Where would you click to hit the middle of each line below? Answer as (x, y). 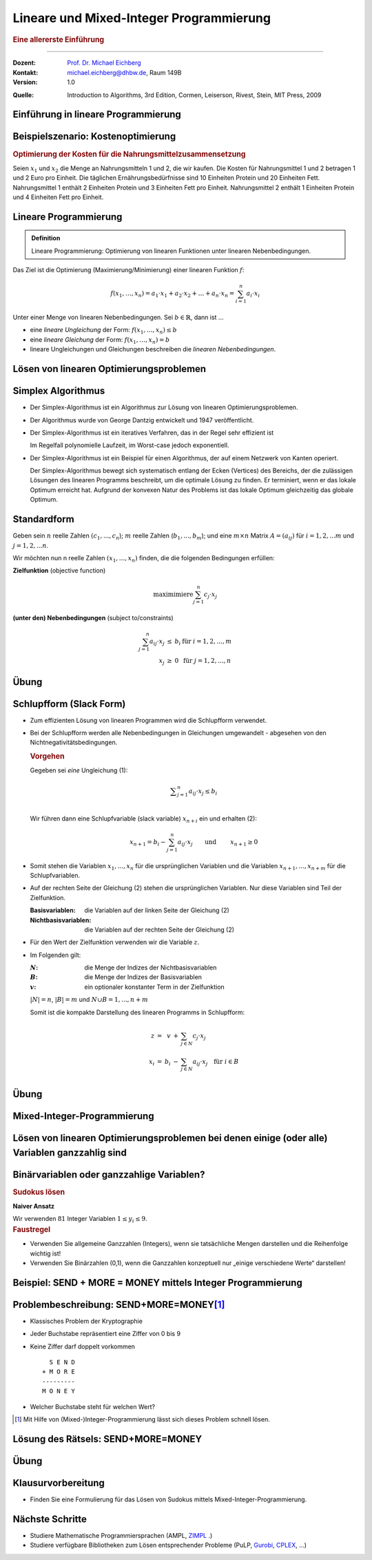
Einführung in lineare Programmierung (97, 115)
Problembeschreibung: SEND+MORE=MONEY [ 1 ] (119, 1305)
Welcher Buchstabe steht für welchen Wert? (92, 1406)
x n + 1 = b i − (148, 843)
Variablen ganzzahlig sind (70, 1152)
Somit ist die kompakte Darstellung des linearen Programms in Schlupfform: (137, 1012)
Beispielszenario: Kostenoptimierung (94, 137)
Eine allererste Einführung (59, 39)
